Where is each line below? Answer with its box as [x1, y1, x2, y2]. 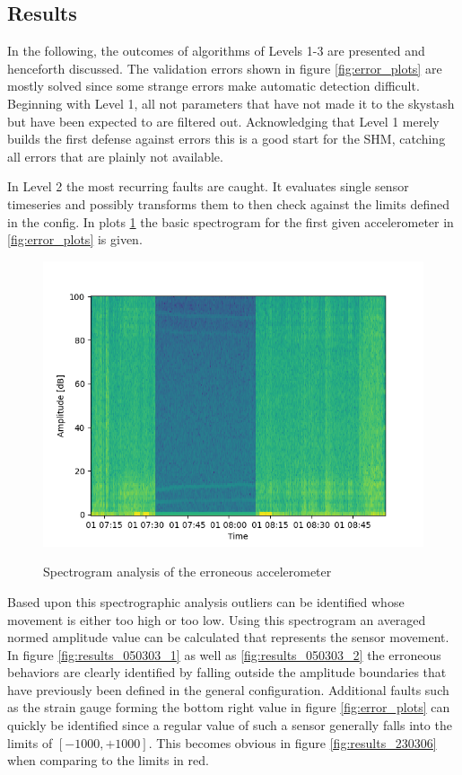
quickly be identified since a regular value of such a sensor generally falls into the [7, 716, 452, 735]
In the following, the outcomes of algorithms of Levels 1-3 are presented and [7, 41, 425, 60]
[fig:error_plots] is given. [7, 230, 143, 249]
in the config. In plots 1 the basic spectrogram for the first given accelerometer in [7, 212, 454, 231]
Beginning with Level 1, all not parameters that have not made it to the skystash [7, 93, 455, 112]
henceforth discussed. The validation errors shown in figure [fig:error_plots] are [7, 58, 442, 77]
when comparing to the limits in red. [7, 751, 209, 770]
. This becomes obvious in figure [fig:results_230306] [148, 733, 437, 752]
